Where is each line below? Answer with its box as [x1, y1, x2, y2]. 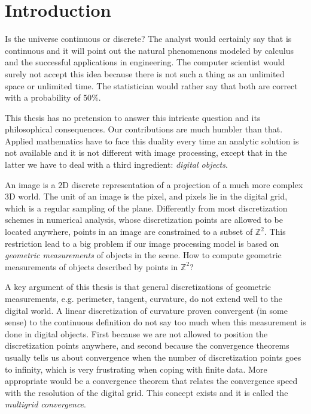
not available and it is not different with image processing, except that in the [5, 146, 287, 159]
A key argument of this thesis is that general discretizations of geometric [5, 280, 272, 293]
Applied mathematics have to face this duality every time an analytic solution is [5, 134, 299, 147]
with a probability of [5, 91, 81, 104]
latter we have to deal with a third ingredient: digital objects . [5, 158, 228, 171]
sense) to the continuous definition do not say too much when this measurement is [5, 316, 306, 328]
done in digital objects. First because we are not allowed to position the [5, 327, 268, 340]
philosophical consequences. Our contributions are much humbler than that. [5, 123, 283, 135]
